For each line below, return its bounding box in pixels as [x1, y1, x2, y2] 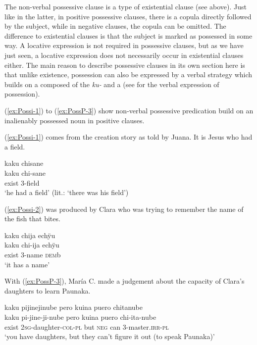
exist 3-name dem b [4, 249, 61, 260]
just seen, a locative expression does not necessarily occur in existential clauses [4, 49, 244, 60]
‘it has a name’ [4, 259, 50, 269]
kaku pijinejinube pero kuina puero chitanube [4, 302, 143, 312]
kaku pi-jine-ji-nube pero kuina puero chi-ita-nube [4, 312, 156, 322]
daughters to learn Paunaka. [4, 285, 91, 296]
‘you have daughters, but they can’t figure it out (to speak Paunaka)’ [4, 331, 215, 342]
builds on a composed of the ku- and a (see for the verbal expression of [4, 79, 219, 89]
